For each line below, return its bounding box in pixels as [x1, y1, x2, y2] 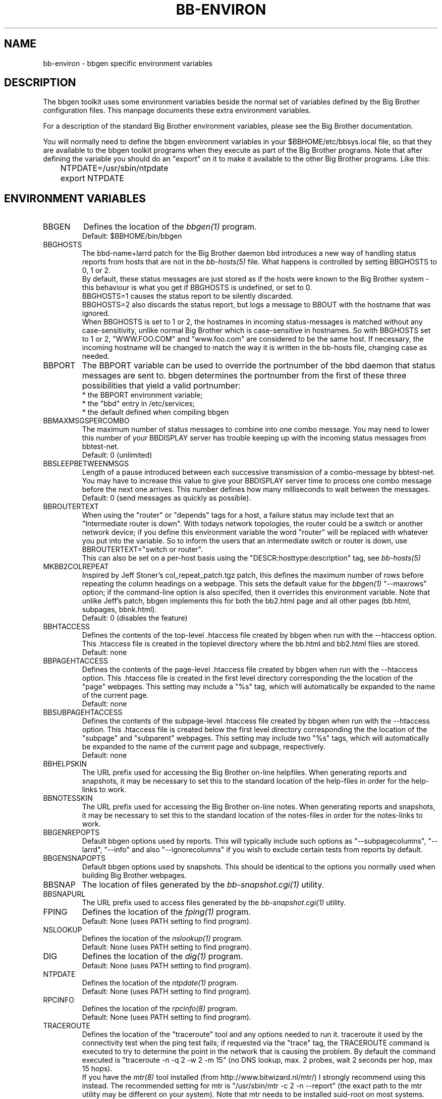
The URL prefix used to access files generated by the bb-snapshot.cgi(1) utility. [82, 898, 346, 907]
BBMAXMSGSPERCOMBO [43, 416, 130, 425]
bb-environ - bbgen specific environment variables [43, 59, 212, 68]
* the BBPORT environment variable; [82, 391, 203, 400]
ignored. [82, 309, 110, 318]
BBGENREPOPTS [43, 828, 100, 837]
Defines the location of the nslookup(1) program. [82, 934, 243, 943]
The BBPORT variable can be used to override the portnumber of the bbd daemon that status [82, 360, 435, 371]
